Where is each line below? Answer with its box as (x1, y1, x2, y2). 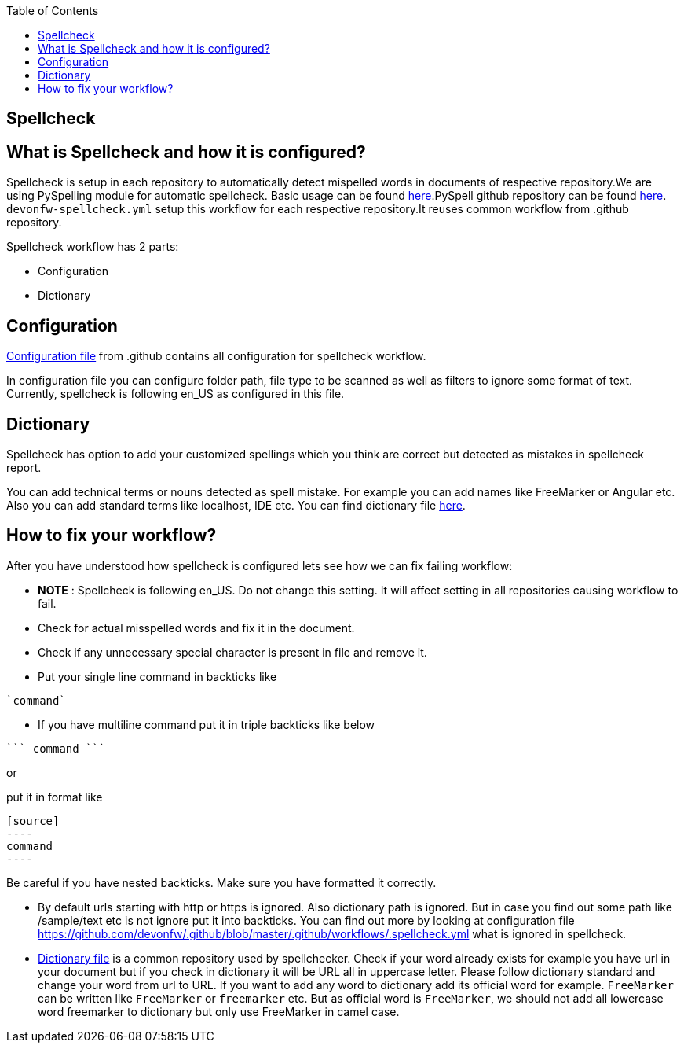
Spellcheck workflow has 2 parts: (6, 240, 179, 254)
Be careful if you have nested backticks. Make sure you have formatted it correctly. (6, 875, 437, 889)
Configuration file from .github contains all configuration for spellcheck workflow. (6, 349, 426, 363)
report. (6, 460, 42, 474)
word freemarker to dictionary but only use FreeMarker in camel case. (38, 1004, 400, 1018)
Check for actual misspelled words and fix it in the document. (38, 620, 355, 635)
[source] (6, 814, 60, 827)
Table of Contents (6, 4, 99, 17)
